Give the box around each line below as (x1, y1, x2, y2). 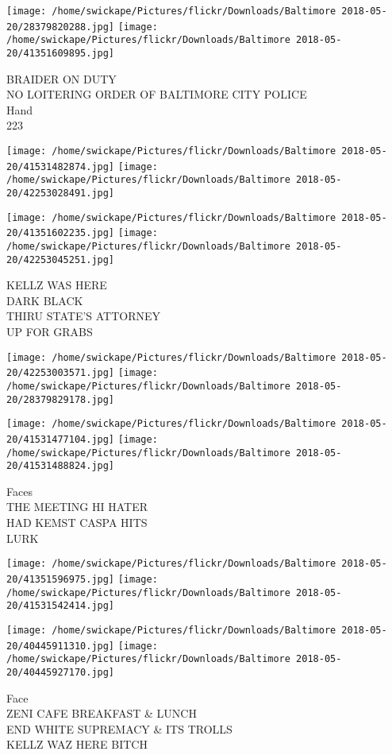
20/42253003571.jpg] (6, 367, 115, 379)
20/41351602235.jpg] (6, 227, 115, 239)
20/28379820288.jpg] (6, 21, 115, 33)
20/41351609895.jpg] (6, 47, 115, 59)
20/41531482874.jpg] (6, 161, 115, 172)
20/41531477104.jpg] (6, 433, 115, 445)
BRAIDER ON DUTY (6, 70, 117, 87)
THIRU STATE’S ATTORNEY (6, 308, 161, 324)
